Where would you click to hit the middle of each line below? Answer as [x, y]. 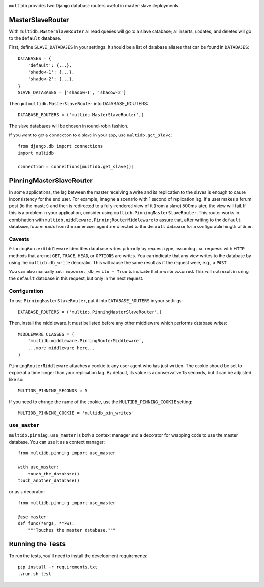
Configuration [26, 291]
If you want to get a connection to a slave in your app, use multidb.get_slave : [90, 135]
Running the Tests [37, 544]
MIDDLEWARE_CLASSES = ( [46, 334]
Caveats [19, 239]
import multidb [36, 153]
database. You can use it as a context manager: [57, 442]
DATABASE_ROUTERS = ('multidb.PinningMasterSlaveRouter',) [90, 312]
